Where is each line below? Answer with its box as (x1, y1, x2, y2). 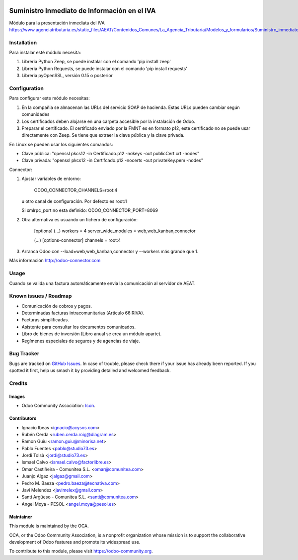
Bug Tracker (9, 350, 40, 357)
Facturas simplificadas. (21, 317, 69, 323)
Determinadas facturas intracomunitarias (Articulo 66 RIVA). (21, 310, 145, 316)
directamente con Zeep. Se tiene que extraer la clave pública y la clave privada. (21, 132, 185, 138)
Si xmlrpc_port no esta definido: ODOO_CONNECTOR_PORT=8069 (21, 207, 158, 213)
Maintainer (9, 514, 32, 520)
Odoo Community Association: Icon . (21, 403, 95, 409)
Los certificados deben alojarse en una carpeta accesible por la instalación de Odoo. (21, 118, 196, 124)
